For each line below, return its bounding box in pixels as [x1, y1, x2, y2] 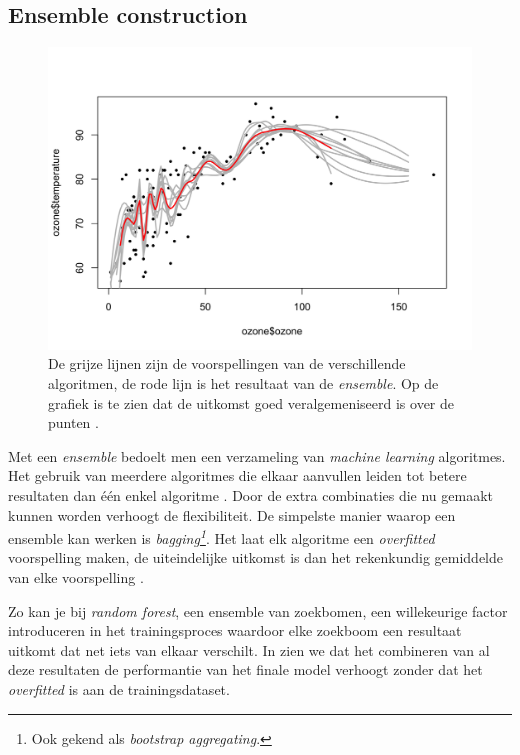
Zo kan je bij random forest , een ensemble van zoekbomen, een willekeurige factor [8, 600, 508, 621]
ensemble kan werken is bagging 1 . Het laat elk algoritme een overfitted [8, 525, 435, 548]
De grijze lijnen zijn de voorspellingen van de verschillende [48, 353, 406, 374]
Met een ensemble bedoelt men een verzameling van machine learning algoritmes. [8, 445, 506, 466]
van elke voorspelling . [8, 567, 144, 588]
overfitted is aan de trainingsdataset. [8, 679, 230, 700]
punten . [48, 412, 99, 433]
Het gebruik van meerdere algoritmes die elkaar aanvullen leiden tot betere [8, 465, 467, 486]
